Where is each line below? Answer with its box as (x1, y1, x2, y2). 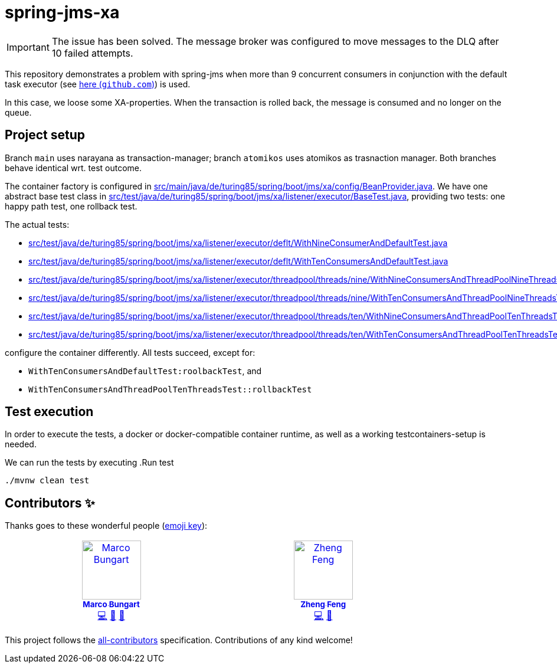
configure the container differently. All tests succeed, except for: (5, 347, 255, 358)
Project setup (5, 127, 86, 143)
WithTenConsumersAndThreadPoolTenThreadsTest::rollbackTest (28, 384, 312, 394)
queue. (5, 107, 32, 117)
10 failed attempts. (51, 47, 133, 59)
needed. (5, 439, 37, 450)
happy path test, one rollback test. (5, 201, 137, 211)
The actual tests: (5, 219, 70, 230)
